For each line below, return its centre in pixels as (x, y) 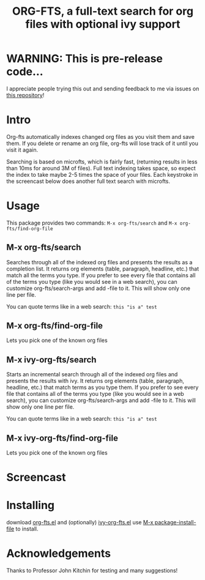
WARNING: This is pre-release (85, 59)
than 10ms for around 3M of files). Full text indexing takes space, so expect (101, 168)
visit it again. (22, 150)
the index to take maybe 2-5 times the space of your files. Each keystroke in (102, 174)
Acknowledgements (59, 553)
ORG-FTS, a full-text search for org (103, 11)
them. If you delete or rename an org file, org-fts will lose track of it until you (102, 143)
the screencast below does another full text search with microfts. (88, 181)
